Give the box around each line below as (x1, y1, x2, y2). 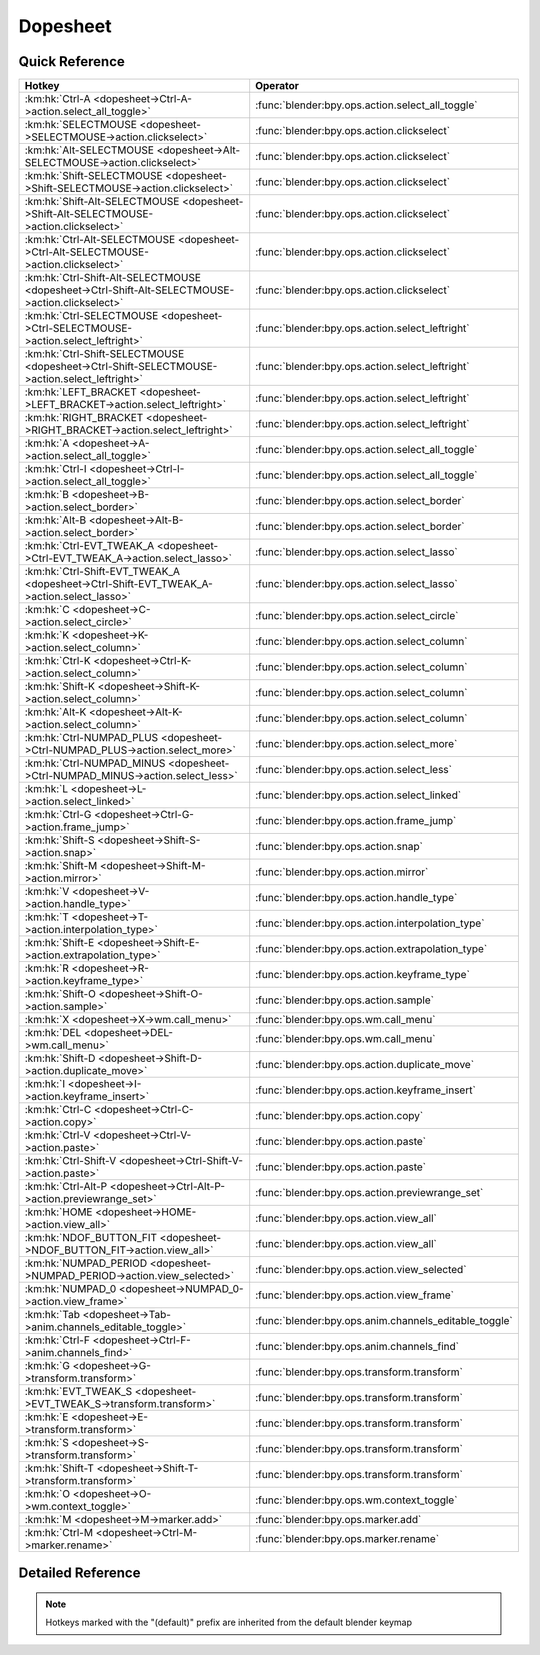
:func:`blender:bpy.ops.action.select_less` (255, 763, 452, 777)
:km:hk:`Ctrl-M (24, 1526, 94, 1540)
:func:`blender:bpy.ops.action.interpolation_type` (255, 916, 485, 930)
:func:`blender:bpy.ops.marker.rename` (255, 1532, 440, 1546)
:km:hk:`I (24, 1077, 66, 1091)
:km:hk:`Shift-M (24, 859, 98, 873)
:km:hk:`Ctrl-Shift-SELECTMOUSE (24, 347, 185, 361)
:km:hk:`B (24, 488, 70, 502)
